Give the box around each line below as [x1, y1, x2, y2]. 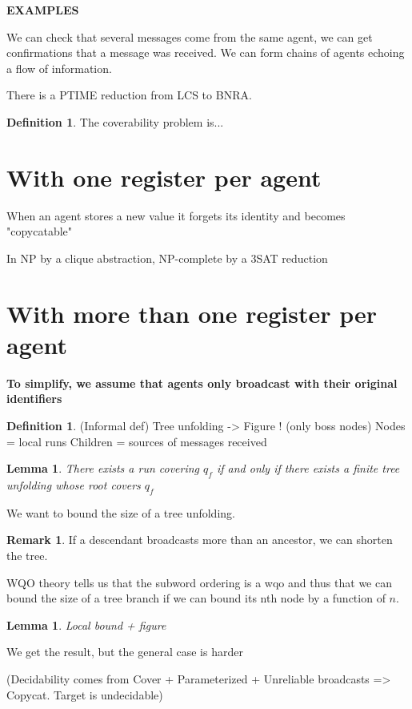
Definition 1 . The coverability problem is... [6, 113, 224, 130]
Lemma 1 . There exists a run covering [6, 460, 200, 477]
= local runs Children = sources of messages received [6, 433, 267, 449]
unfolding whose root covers [6, 476, 141, 493]
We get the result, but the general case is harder [6, 643, 243, 660]
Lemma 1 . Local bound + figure [6, 616, 166, 633]
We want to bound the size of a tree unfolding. [6, 504, 235, 521]
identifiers [6, 390, 62, 407]
